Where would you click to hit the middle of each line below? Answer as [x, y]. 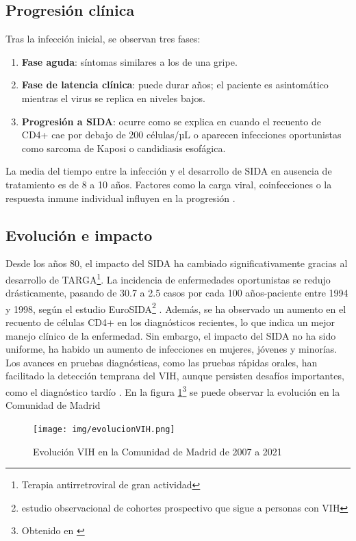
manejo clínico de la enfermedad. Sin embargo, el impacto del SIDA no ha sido [171, 335]
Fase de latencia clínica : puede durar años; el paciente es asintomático [175, 85]
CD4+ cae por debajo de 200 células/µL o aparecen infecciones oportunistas [181, 135]
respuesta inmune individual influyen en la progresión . [120, 198]
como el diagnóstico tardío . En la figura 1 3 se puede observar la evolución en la [173, 391]
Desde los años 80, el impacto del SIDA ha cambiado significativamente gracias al [177, 263]
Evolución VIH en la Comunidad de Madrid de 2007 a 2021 [157, 451]
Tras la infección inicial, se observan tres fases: [103, 39]
